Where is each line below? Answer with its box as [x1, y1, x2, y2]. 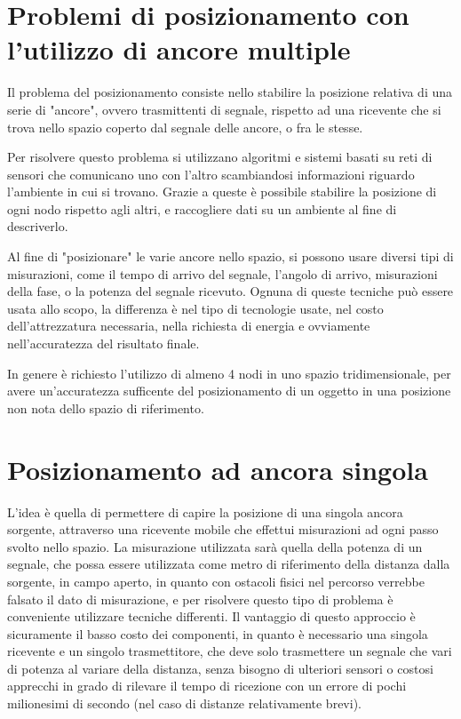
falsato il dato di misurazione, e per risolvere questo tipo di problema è [7, 589, 393, 608]
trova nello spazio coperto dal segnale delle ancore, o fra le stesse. [7, 117, 363, 136]
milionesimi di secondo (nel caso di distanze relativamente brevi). [7, 694, 362, 713]
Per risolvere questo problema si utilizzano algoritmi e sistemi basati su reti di [7, 148, 433, 166]
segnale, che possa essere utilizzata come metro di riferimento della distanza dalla [7, 555, 450, 573]
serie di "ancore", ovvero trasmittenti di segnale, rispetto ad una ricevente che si [7, 100, 441, 118]
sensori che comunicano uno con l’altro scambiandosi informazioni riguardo [7, 164, 415, 183]
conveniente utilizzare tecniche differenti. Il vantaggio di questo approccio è [7, 607, 416, 626]
